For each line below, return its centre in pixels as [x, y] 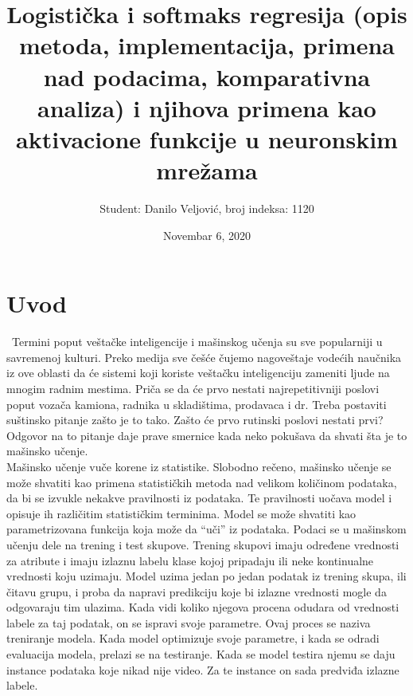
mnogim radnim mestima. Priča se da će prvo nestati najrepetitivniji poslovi [193, 388]
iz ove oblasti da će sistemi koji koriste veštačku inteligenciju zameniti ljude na [198, 373]
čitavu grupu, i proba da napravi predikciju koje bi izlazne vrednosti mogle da [197, 591]
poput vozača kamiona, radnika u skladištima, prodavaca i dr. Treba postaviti [197, 404]
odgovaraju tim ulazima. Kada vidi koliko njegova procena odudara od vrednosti [203, 607]
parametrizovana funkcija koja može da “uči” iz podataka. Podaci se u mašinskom [206, 529]
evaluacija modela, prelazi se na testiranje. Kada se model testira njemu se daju [201, 654]
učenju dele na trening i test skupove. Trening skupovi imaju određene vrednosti [203, 544]
